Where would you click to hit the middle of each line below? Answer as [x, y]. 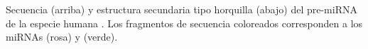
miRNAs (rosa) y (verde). [62, 37]
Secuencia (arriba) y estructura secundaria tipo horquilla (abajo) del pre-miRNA [182, 9]
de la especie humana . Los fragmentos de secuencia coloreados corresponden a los [184, 23]
